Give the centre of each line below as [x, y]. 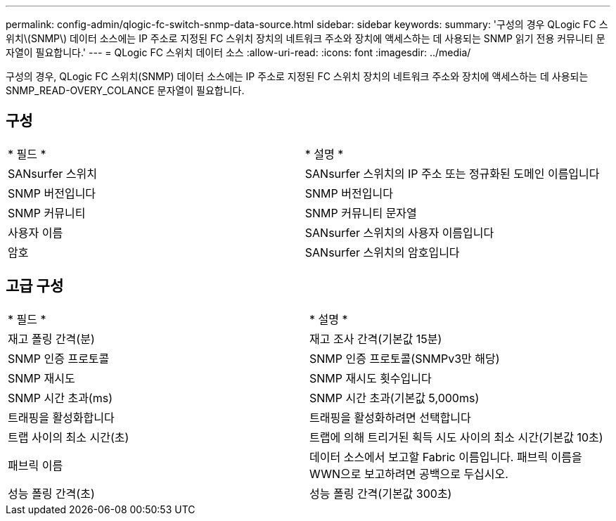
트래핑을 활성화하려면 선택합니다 [390, 417]
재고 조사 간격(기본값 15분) [376, 339]
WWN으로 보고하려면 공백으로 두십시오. [409, 474]
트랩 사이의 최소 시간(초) [69, 437]
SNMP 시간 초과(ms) [60, 398]
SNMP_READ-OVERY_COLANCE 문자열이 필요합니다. [125, 90]
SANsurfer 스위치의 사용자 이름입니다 [399, 232]
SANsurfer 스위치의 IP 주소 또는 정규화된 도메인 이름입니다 [452, 173]
